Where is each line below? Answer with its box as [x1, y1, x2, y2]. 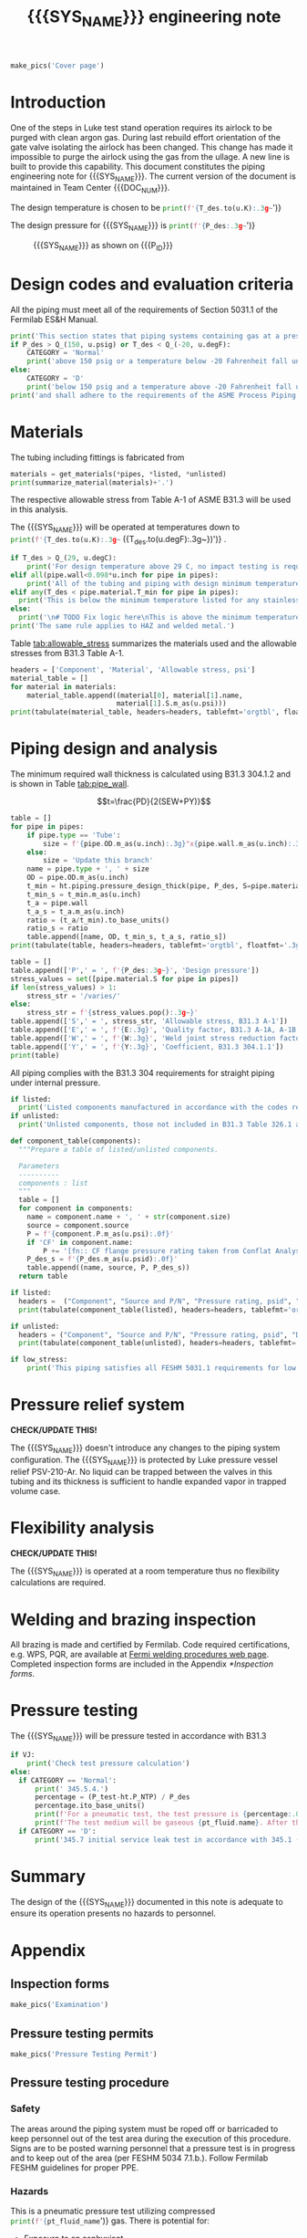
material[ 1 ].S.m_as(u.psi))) [116, 699, 227, 708]
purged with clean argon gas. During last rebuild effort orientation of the [10, 131, 281, 142]
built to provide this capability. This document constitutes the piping [10, 161, 265, 172]
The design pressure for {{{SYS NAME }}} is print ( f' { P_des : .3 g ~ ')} [10, 220, 256, 233]
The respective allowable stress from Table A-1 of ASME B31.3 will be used [10, 495, 292, 506]
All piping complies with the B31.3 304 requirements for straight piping [10, 1067, 275, 1078]
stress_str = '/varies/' [26, 991, 121, 1000]
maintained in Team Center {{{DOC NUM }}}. [10, 183, 170, 195]
